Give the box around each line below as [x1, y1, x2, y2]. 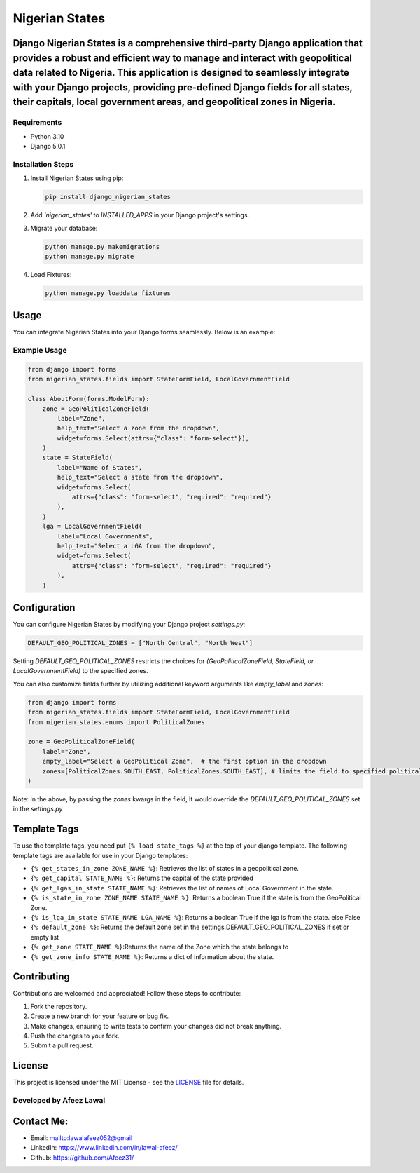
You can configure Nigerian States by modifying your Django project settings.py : [13, 621, 246, 629]
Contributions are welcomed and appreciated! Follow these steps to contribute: [13, 989, 241, 998]
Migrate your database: [30, 224, 98, 232]
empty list [30, 933, 59, 941]
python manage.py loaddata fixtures [45, 289, 171, 297]
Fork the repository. [30, 1002, 87, 1010]
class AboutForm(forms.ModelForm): [27, 395, 150, 403]
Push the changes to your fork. [30, 1031, 120, 1040]
